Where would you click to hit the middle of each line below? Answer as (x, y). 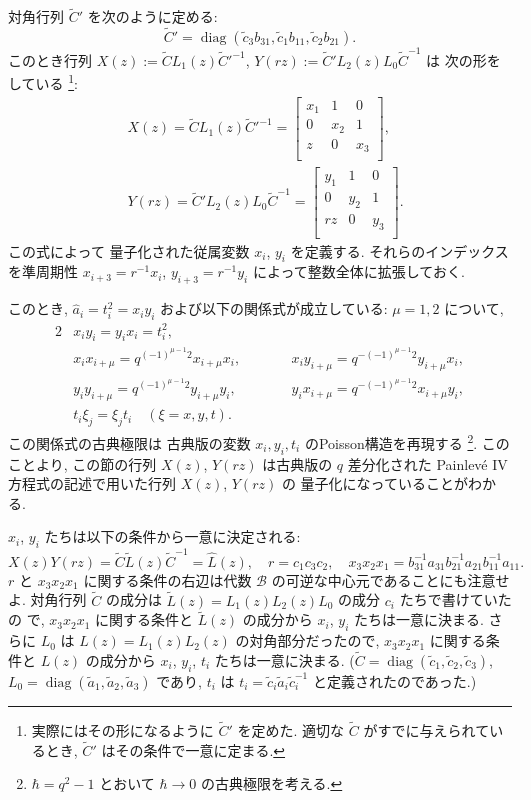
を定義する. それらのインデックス (399, 250)
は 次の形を (463, 59)
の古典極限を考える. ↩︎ (271, 783)
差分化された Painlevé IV (427, 463)
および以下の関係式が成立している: (274, 308)
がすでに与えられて (426, 730)
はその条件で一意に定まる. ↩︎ (193, 749)
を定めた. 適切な (291, 730)
